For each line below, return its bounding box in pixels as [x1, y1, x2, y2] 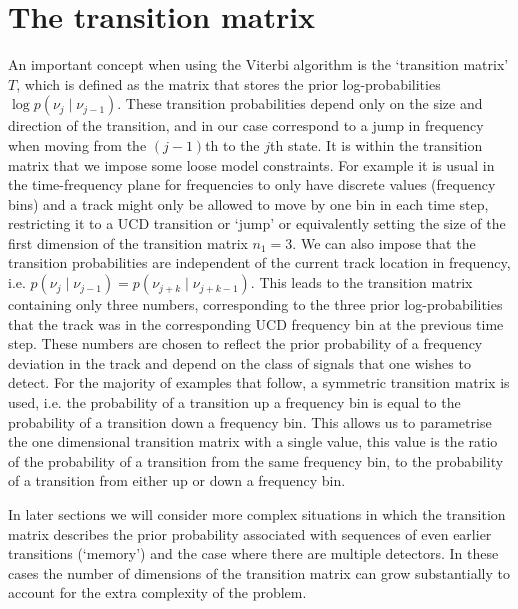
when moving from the [8, 134, 147, 155]
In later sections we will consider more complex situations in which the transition [8, 504, 506, 524]
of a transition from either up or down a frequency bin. [8, 470, 346, 491]
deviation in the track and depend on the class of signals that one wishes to [8, 352, 471, 373]
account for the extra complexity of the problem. [8, 582, 307, 603]
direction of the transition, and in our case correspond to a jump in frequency [8, 115, 484, 136]
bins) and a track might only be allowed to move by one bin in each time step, [8, 193, 489, 214]
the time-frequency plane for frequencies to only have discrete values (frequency [8, 174, 496, 195]
